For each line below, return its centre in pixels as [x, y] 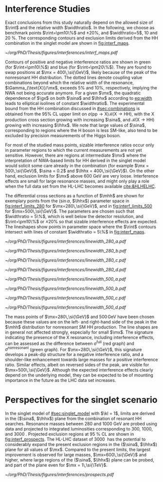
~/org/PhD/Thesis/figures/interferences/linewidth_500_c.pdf [65, 298]
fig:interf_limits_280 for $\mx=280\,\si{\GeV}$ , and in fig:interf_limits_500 [79, 206]
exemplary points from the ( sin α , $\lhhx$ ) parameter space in [67, 201]
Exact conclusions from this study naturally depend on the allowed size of [79, 22]
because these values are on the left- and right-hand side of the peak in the [81, 321]
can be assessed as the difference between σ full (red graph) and [70, 343]
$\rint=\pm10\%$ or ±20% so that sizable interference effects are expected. [81, 221]
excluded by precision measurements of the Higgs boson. [63, 135]
